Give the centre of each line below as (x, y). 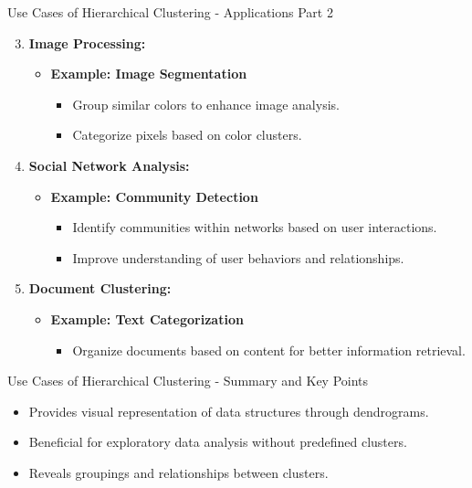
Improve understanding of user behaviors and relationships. (238, 257)
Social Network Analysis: (109, 165)
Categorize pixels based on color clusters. (187, 135)
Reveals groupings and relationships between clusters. (178, 472)
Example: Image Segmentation (149, 74)
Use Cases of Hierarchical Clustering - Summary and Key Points (188, 381)
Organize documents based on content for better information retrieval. (269, 350)
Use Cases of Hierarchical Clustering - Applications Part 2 (170, 12)
